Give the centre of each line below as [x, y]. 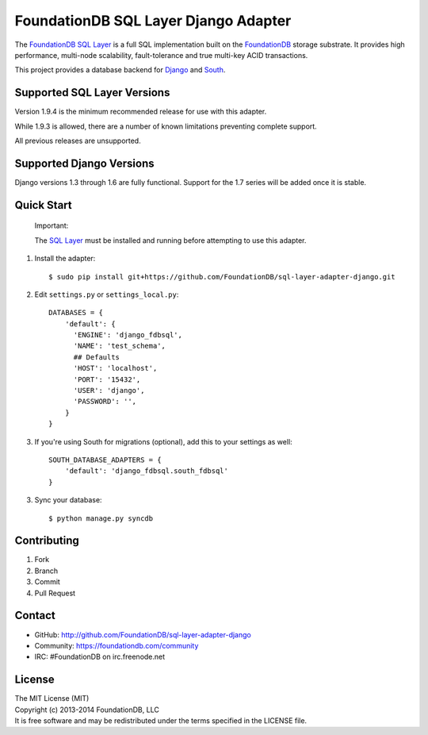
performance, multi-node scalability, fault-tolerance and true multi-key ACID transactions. [161, 55]
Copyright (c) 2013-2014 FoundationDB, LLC [87, 710]
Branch [46, 571]
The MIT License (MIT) [52, 698]
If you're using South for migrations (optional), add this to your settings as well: [163, 441]
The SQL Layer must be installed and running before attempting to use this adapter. [170, 240]
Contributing [47, 541]
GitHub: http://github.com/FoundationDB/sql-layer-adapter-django [143, 634]
